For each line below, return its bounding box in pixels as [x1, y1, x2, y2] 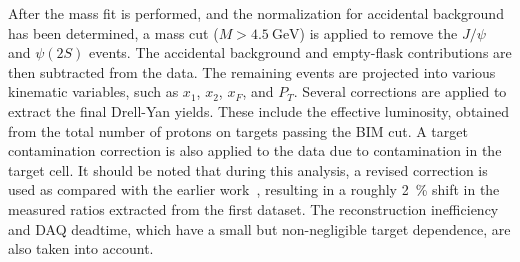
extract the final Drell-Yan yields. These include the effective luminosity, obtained [8, 100, 510, 121]
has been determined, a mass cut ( [8, 22, 219, 43]
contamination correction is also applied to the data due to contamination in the [8, 140, 502, 161]
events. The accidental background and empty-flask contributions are [89, 42, 512, 63]
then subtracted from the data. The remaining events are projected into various [8, 61, 496, 82]
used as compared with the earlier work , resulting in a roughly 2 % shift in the [8, 179, 500, 200]
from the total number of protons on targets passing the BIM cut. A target [8, 120, 468, 141]
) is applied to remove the [299, 22, 458, 43]
